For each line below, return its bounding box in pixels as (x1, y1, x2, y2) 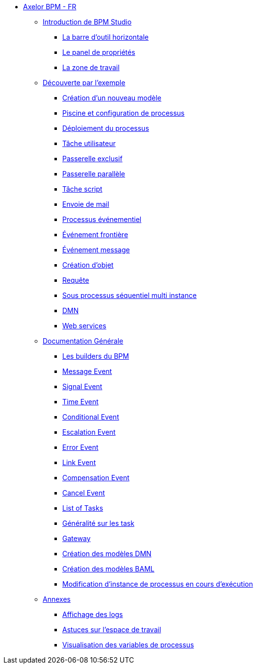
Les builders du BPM (62, 352, 129, 360)
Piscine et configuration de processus (62, 109, 185, 117)
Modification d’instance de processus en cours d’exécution (62, 580, 253, 588)
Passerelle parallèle (62, 170, 126, 178)
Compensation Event (62, 473, 129, 482)
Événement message (62, 246, 130, 254)
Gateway (62, 534, 91, 543)
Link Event (62, 458, 96, 467)
